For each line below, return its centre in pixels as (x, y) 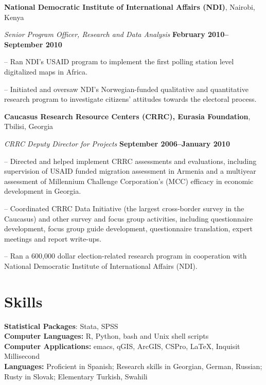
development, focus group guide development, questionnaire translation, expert (129, 228)
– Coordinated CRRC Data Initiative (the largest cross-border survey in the (124, 208)
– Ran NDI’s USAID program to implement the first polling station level (119, 61)
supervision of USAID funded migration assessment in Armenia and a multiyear (130, 171)
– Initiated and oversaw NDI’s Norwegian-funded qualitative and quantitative (126, 89)
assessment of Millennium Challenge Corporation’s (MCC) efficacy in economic (129, 181)
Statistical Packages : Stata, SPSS (61, 326)
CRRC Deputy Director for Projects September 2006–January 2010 (117, 143)
